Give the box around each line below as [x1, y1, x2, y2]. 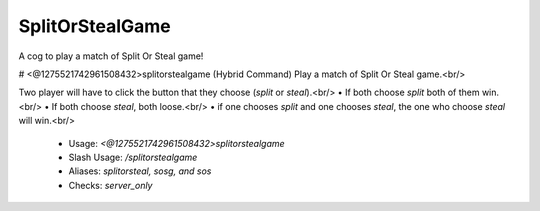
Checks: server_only [68, 179, 153, 191]
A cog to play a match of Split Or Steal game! [18, 50, 204, 62]
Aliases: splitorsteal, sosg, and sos [68, 165, 212, 177]
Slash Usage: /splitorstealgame [68, 151, 198, 163]
